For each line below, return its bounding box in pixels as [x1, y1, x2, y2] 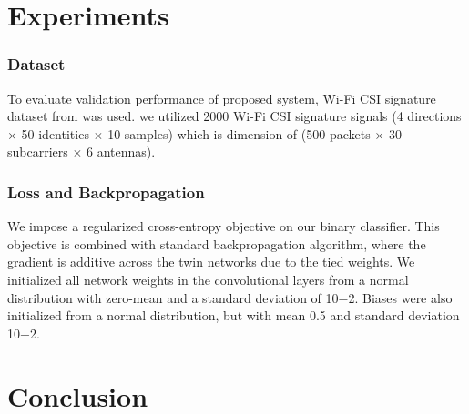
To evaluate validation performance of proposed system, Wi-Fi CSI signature [7, 88, 436, 107]
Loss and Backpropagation [7, 180, 205, 203]
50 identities [21, 124, 89, 143]
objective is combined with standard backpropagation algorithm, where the [7, 234, 426, 253]
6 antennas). [87, 142, 156, 161]
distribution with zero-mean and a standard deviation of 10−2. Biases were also [7, 288, 453, 307]
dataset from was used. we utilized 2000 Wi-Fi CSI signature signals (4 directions [7, 106, 462, 126]
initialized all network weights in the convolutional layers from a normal [7, 269, 409, 288]
